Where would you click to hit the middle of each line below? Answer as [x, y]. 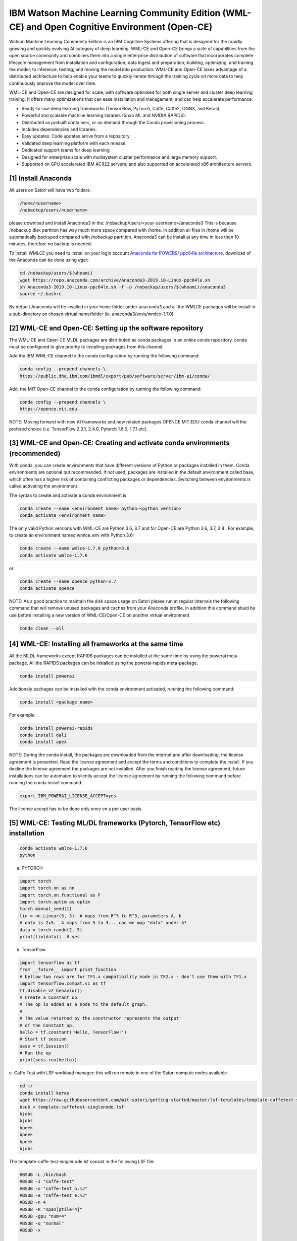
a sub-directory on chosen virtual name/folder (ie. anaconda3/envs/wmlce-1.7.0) [91, 314]
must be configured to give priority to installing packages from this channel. [86, 347]
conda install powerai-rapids [56, 728]
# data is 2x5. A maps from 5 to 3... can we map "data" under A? [103, 923]
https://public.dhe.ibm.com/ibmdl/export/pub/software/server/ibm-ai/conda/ [115, 376]
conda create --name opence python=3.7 [68, 581]
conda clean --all [42, 628]
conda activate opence [47, 588]
